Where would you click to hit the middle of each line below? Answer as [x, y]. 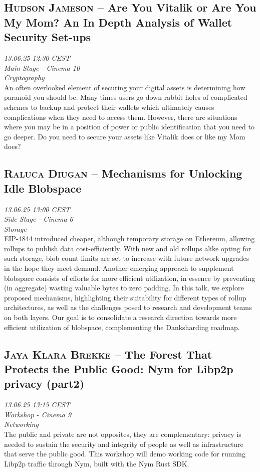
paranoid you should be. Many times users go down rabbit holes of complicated [126, 97]
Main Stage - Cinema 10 [42, 67]
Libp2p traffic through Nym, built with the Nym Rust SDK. [97, 463]
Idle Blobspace [43, 188]
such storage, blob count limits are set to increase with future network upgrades [127, 258]
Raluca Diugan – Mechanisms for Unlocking [123, 173]
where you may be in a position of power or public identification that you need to [129, 127]
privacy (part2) [44, 383]
